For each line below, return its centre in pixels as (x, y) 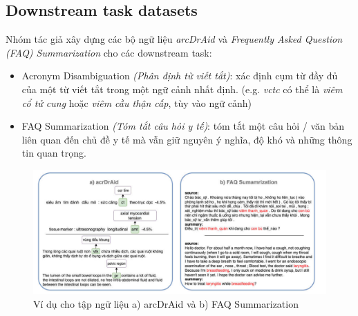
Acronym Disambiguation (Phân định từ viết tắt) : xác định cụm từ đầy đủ (180, 76)
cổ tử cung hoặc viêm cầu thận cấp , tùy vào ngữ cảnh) (136, 102)
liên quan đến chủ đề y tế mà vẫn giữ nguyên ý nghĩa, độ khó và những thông (187, 139)
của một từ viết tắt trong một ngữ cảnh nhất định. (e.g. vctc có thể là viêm (182, 89)
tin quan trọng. (54, 153)
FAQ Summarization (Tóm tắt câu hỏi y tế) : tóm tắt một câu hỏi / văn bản (183, 126)
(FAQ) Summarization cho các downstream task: (109, 52)
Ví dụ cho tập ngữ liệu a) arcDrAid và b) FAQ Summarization (166, 304)
